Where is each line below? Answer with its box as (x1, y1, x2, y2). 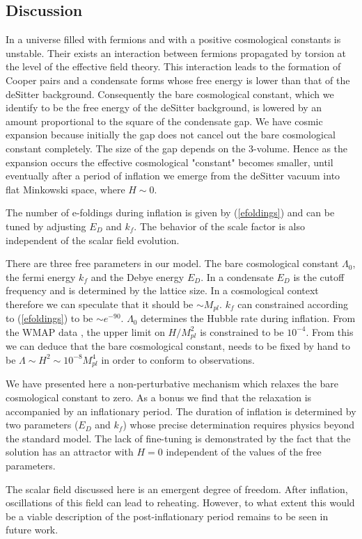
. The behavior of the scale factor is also (134, 218, 305, 233)
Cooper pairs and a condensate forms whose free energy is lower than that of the (6, 72, 350, 87)
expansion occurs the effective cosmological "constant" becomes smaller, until (6, 154, 333, 169)
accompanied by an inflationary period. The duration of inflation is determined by (6, 403, 356, 418)
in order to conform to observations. (101, 352, 255, 367)
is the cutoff (293, 269, 345, 284)
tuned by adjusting (6, 218, 86, 233)
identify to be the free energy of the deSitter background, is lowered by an (6, 100, 322, 115)
